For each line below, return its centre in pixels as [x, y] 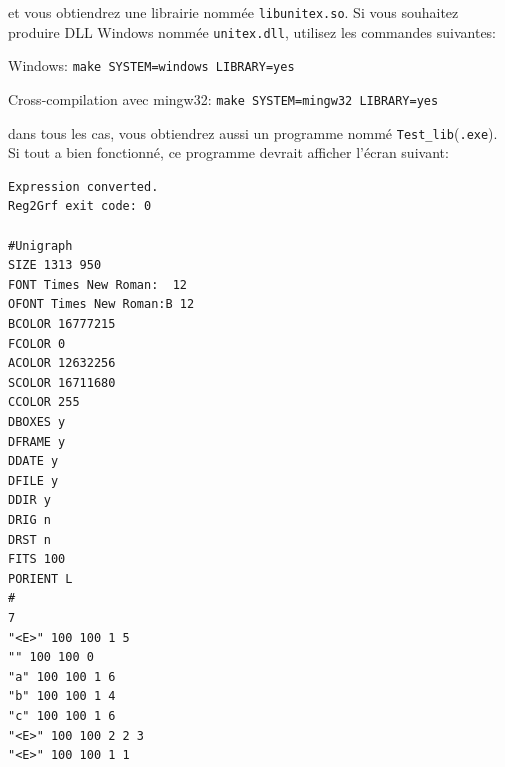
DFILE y [33, 480]
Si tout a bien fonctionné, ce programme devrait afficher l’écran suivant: [228, 152]
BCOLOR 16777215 [62, 324]
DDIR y [29, 500]
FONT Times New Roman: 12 [97, 284]
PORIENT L [40, 578]
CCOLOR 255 [44, 402]
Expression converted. [83, 186]
